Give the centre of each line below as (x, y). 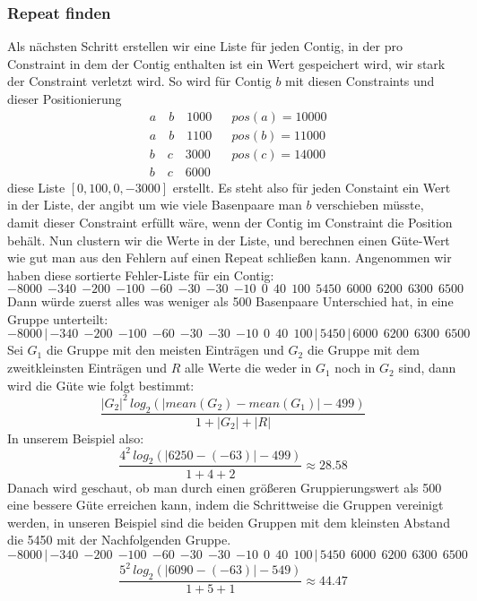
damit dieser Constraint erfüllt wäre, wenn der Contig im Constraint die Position (230, 222)
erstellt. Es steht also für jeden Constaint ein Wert (312, 187)
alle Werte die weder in (248, 368)
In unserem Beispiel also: (76, 438)
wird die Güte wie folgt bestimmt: (101, 385)
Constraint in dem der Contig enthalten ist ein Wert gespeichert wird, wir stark (226, 63)
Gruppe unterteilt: (58, 318)
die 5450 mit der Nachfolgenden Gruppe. (119, 540)
